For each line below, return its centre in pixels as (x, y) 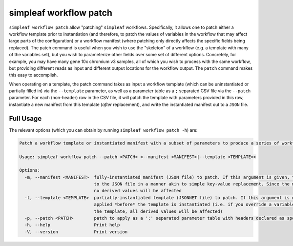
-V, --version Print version (76, 232)
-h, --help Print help (72, 225)
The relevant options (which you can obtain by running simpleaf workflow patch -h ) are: (103, 130)
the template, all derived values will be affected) (158, 211)
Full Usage (25, 118)
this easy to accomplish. (33, 75)
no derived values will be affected (138, 191)
